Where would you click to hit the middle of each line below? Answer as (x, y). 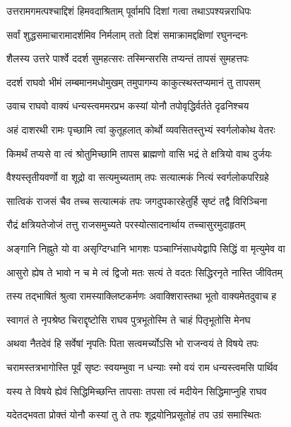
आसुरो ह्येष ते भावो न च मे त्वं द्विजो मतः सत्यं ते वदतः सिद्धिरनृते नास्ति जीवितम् (144, 272)
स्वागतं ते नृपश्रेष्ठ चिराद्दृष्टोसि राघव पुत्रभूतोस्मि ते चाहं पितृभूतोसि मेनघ (129, 319)
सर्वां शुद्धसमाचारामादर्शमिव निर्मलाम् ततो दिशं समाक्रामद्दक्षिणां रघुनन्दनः (127, 34)
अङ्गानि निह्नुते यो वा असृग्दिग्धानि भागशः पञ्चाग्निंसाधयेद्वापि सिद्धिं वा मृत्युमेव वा (146, 248)
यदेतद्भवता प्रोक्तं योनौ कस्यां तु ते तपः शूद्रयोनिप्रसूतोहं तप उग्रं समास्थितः (134, 415)
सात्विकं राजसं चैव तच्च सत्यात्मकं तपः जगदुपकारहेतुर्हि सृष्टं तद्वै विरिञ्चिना (137, 200)
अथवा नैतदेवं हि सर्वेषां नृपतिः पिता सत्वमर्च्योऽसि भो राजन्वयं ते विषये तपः (132, 343)
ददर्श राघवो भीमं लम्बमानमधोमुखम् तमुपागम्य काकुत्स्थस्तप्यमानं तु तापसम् (133, 82)
